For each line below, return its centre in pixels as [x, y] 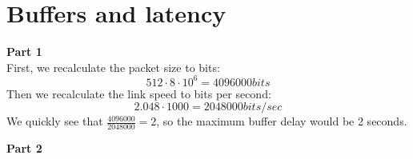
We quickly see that [55, 121]
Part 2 [24, 148]
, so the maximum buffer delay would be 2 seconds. [282, 121]
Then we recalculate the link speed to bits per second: [139, 93]
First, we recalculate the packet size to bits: [113, 67]
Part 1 [24, 52]
